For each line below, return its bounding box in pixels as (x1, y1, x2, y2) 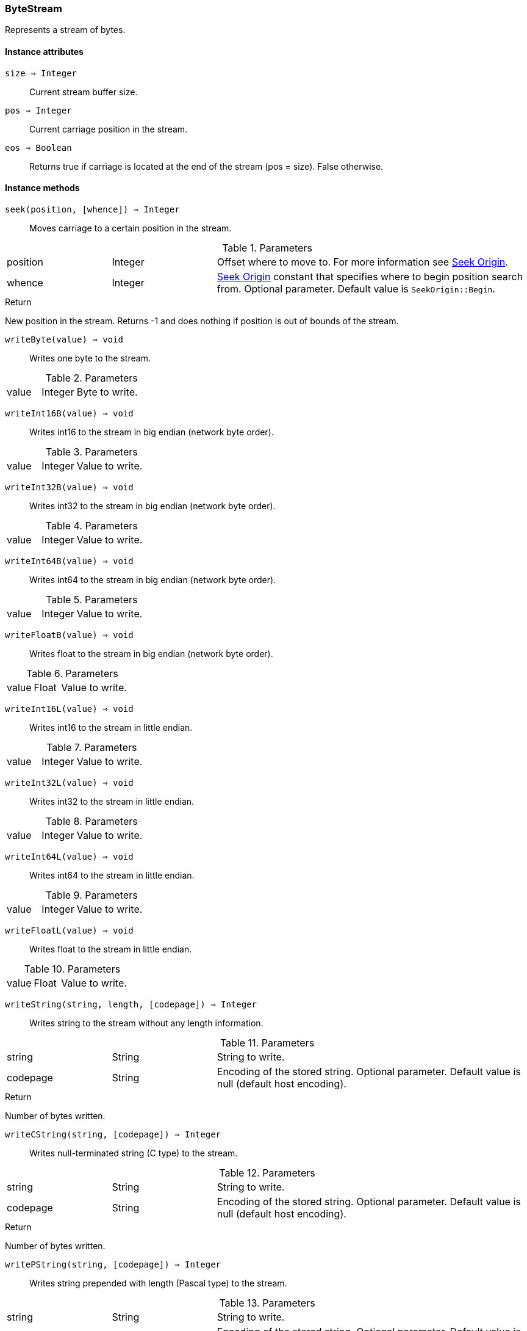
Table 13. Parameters (219, 1296, 315, 1309)
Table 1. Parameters (222, 241, 312, 254)
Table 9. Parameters (45, 888, 138, 901)
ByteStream (5, 2, 62, 15)
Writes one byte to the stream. (29, 352, 151, 363)
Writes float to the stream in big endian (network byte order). (29, 648, 273, 659)
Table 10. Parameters (24, 962, 121, 975)
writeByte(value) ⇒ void (5, 334, 123, 344)
